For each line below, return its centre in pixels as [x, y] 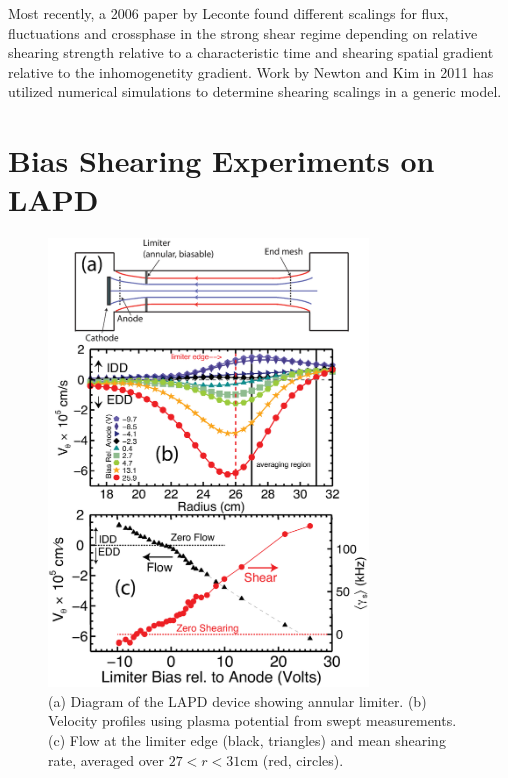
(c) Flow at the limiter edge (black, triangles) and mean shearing [247, 740]
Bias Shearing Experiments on [221, 160]
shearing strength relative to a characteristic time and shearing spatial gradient [251, 52]
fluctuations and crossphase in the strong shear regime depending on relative [243, 32]
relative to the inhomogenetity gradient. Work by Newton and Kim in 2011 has [251, 71]
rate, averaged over [106, 759]
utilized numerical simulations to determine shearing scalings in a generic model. [255, 91]
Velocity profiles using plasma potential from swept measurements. [252, 720]
